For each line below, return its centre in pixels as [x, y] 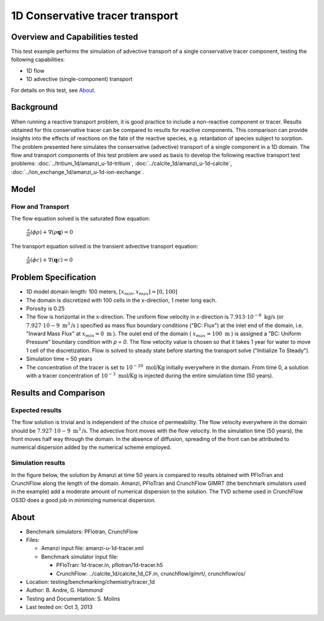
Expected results [36, 410]
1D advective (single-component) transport [79, 79]
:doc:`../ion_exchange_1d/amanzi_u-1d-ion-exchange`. [77, 172]
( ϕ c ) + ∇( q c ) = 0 [52, 260]
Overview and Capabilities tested [74, 37]
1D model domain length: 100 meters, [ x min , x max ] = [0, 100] [102, 292]
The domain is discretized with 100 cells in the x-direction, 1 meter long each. [121, 300]
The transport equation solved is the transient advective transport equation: [104, 246]
